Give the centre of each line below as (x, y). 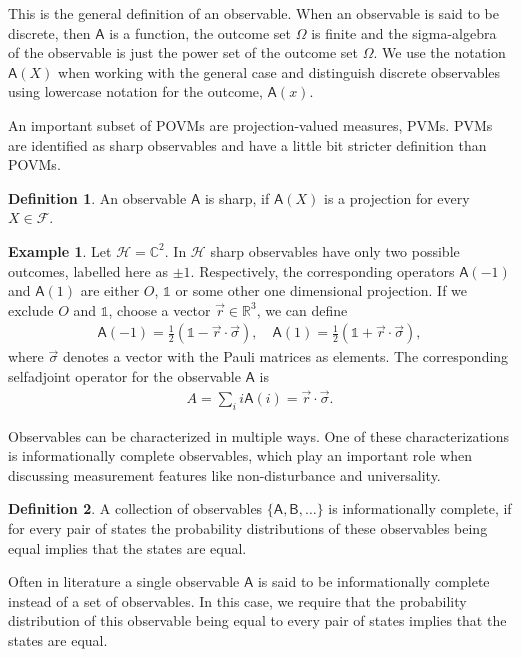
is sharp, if (237, 197)
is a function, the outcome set (200, 32)
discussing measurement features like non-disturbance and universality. (224, 474)
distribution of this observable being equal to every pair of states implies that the (257, 620)
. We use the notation (439, 52)
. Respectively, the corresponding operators (322, 270)
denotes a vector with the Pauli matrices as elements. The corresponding (285, 356)
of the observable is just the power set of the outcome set (183, 52)
